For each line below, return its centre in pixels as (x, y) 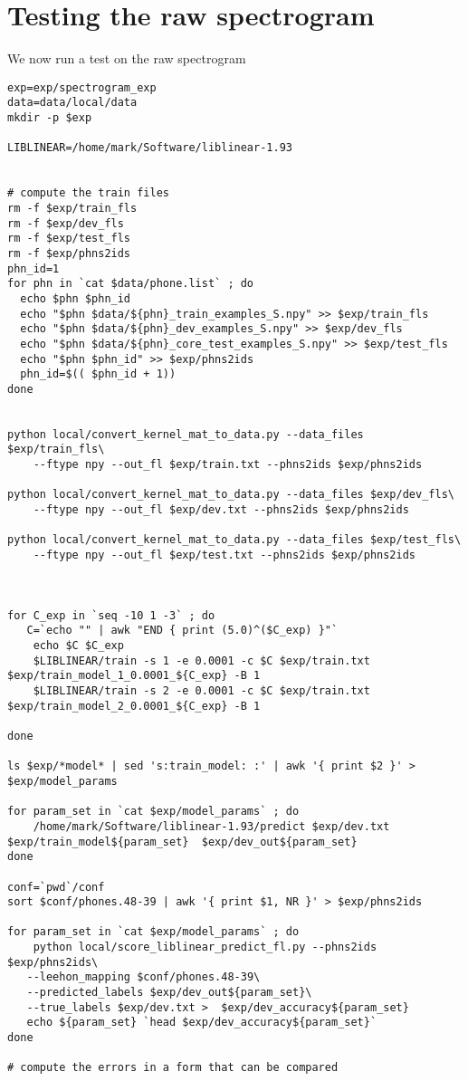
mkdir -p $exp (50, 118)
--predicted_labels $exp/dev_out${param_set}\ (169, 993)
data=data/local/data (72, 103)
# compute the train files (88, 193)
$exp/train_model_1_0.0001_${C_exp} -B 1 (134, 676)
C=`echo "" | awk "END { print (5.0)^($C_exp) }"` (182, 631)
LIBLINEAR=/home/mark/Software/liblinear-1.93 (150, 148)
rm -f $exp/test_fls (69, 239)
